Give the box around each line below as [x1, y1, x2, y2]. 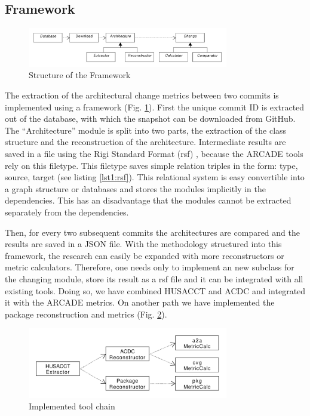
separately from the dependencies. [5, 206, 129, 218]
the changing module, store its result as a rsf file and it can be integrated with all [5, 272, 303, 285]
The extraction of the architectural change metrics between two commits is [5, 89, 279, 101]
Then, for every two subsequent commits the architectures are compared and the [5, 226, 300, 238]
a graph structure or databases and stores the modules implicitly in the [5, 182, 266, 195]
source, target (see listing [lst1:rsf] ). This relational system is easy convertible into [5, 171, 305, 183]
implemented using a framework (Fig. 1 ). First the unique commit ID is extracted [5, 100, 305, 113]
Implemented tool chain [29, 400, 115, 412]
